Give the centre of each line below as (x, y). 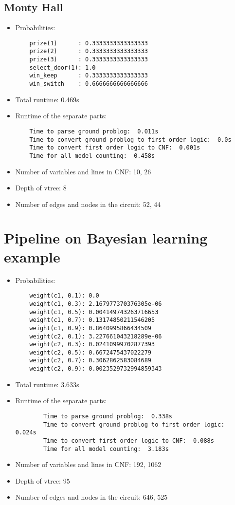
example (32, 256)
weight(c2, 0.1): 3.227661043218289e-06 (96, 336)
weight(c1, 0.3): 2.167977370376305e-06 (96, 304)
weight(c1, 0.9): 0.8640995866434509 (90, 328)
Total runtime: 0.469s (47, 99)
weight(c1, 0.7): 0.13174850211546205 (92, 320)
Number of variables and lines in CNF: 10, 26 (83, 171)
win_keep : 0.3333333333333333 (89, 76)
